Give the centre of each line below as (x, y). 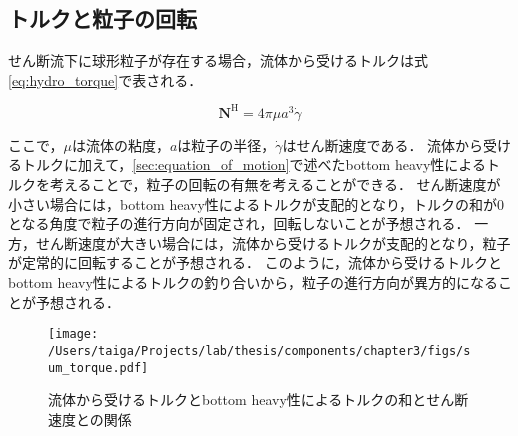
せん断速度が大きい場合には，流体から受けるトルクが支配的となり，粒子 (273, 242)
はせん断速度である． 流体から (383, 144)
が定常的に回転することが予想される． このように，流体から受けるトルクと (255, 262)
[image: (73, 334)
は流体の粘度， (120, 144)
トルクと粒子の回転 (102, 18)
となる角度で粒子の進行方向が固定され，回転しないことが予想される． (239, 223)
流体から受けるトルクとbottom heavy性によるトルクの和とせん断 (258, 399)
